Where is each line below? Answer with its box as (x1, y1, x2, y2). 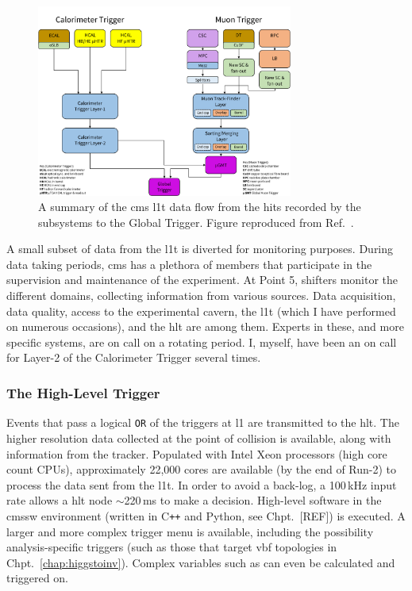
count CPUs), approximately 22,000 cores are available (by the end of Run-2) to (6, 461, 397, 478)
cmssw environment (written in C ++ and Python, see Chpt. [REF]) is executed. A (6, 507, 406, 524)
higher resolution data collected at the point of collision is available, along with (6, 429, 391, 446)
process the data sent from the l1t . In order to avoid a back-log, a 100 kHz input (6, 476, 397, 493)
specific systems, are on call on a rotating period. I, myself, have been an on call (6, 333, 397, 350)
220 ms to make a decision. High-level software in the (124, 492, 382, 508)
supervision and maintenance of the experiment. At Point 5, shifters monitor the (6, 271, 399, 288)
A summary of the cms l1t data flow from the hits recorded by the (38, 198, 361, 215)
